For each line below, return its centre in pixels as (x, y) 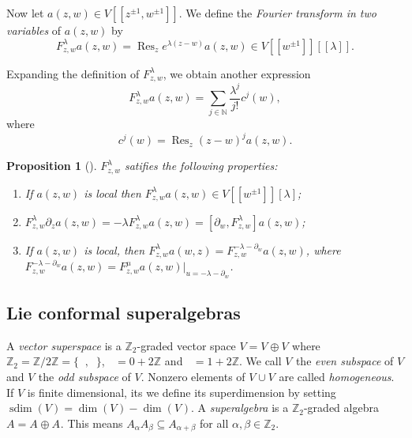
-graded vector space (186, 345)
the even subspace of (345, 361)
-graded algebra (341, 408)
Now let (25, 13)
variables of (34, 30)
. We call (260, 361)
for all (214, 423)
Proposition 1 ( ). (52, 166)
